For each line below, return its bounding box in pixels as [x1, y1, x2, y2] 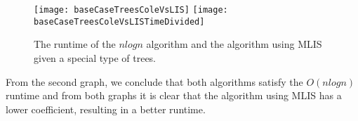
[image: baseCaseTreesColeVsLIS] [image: [34, 5, 228, 15]
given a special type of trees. [34, 50, 157, 65]
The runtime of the [34, 37, 116, 51]
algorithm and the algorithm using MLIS [146, 37, 322, 51]
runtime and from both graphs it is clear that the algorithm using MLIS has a [6, 88, 342, 103]
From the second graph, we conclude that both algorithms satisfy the [6, 74, 303, 89]
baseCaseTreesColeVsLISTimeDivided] [34, 16, 205, 27]
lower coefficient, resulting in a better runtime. [6, 101, 206, 116]
